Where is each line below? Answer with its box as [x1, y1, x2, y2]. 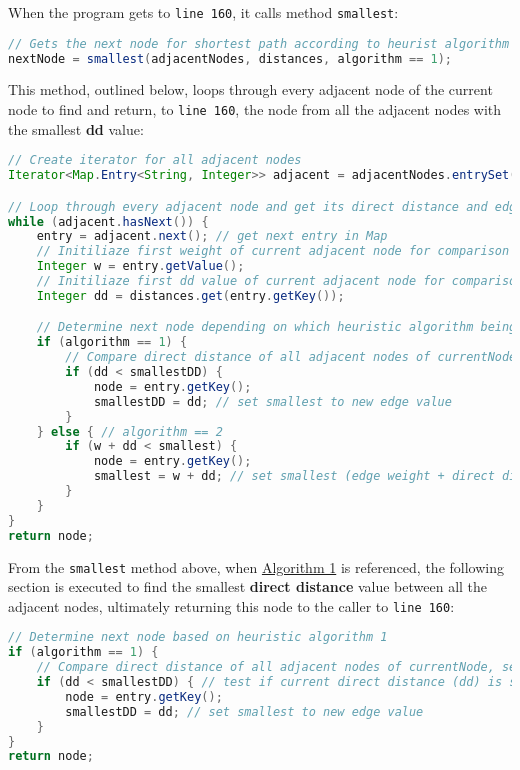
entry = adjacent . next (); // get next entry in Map [36, 229, 388, 244]
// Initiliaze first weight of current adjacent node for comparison [36, 244, 510, 259]
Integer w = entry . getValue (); [36, 259, 245, 274]
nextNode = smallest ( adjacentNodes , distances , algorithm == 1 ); [8, 51, 452, 66]
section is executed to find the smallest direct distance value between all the [8, 576, 488, 597]
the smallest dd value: [8, 118, 144, 139]
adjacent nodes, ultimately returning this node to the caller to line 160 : [8, 595, 455, 616]
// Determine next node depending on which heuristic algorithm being [36, 320, 517, 335]
